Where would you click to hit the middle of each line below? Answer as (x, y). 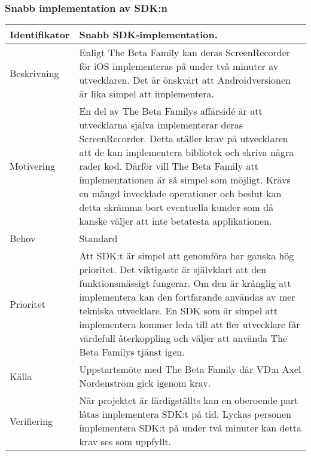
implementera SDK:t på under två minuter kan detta (190, 428)
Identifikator (40, 35)
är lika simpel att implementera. (147, 94)
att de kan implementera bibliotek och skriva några (187, 152)
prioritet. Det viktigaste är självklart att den (173, 270)
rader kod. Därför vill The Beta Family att (169, 166)
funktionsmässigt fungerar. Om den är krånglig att (185, 283)
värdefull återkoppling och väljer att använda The (183, 338)
